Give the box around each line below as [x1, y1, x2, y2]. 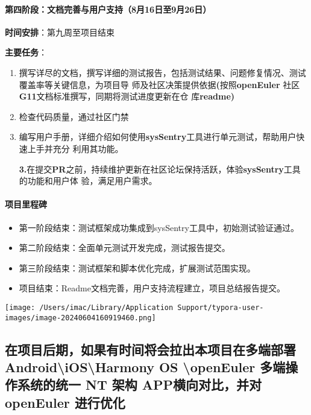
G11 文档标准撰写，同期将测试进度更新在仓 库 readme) [19, 90, 235, 103]
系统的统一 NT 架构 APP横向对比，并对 [17, 375, 262, 394]
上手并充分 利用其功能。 [27, 142, 124, 154]
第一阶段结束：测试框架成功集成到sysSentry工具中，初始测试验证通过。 [19, 221, 299, 233]
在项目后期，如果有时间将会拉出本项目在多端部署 [5, 340, 296, 358]
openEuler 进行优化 [5, 393, 125, 411]
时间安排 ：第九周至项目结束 [5, 25, 115, 38]
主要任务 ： [5, 46, 47, 59]
